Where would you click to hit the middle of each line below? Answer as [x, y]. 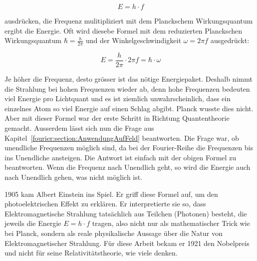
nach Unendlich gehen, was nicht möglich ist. [74, 177]
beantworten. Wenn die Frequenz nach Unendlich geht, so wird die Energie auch [127, 167]
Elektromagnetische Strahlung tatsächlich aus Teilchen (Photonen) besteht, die [126, 213]
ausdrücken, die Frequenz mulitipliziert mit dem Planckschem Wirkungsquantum [129, 21]
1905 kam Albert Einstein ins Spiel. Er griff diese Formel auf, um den [111, 194]
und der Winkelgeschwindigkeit [134, 40]
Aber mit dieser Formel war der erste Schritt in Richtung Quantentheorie [117, 118]
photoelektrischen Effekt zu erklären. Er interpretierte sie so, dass [105, 204]
